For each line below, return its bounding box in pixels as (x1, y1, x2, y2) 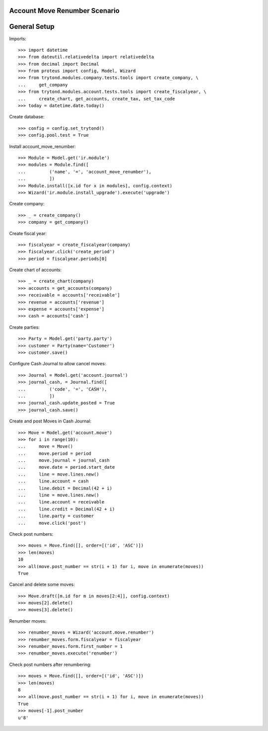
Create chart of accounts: (9, 267, 62, 273)
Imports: (9, 35, 27, 42)
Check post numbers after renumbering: (9, 661, 92, 667)
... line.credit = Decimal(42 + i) (18, 506, 115, 512)
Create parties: (9, 324, 40, 330)
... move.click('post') (18, 520, 86, 526)
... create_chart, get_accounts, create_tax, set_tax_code (18, 96, 175, 101)
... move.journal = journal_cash (18, 458, 110, 463)
